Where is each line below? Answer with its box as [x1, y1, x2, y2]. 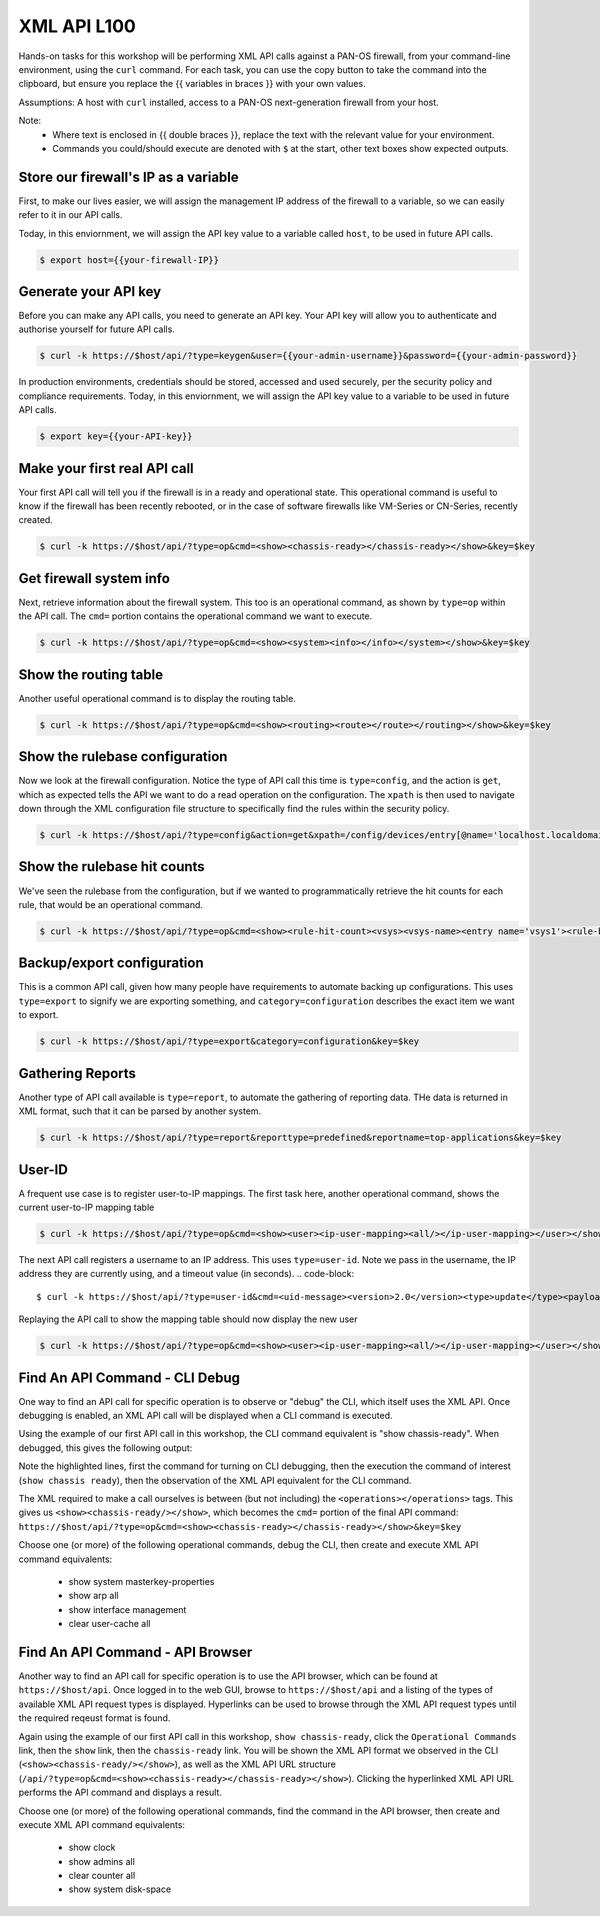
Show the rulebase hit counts [18, 858, 205, 875]
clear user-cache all [68, 1618, 151, 1630]
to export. [18, 1009, 59, 1021]
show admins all [68, 1855, 135, 1867]
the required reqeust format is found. [18, 1712, 171, 1724]
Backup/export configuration [18, 955, 204, 972]
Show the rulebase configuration [18, 748, 228, 765]
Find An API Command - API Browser [18, 1643, 253, 1660]
